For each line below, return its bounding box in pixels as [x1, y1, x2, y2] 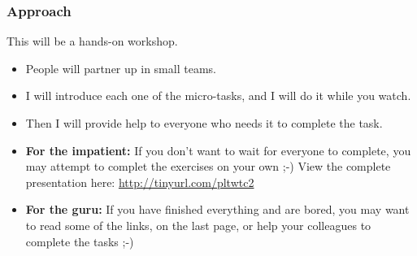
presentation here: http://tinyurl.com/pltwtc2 [25, 173, 254, 190]
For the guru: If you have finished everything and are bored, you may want [25, 201, 410, 218]
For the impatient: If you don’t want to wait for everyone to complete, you [25, 141, 411, 158]
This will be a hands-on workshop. [7, 33, 178, 50]
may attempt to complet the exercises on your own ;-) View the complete [25, 158, 391, 175]
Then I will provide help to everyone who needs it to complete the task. [25, 115, 383, 131]
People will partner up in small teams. [25, 59, 216, 76]
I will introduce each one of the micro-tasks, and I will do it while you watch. [25, 87, 411, 104]
